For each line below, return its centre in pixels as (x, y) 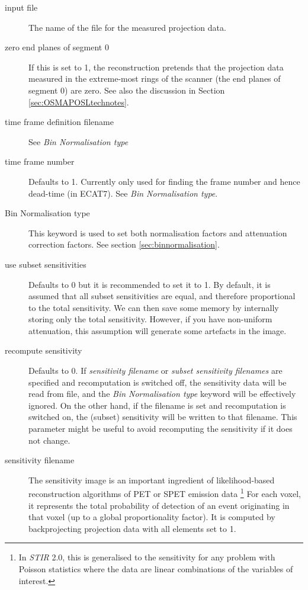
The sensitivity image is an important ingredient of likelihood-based (152, 480)
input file (21, 7)
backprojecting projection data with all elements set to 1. (132, 528)
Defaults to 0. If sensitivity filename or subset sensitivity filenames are (155, 371)
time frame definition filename (59, 122)
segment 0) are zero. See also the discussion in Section (127, 90)
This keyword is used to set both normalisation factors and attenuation (158, 233)
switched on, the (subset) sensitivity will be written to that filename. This (163, 417)
